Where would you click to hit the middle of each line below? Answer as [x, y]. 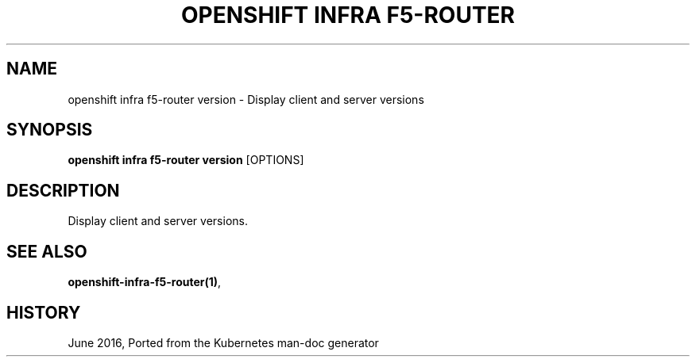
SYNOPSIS [50, 130]
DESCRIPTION [63, 190]
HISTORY [44, 312]
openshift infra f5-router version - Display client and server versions [246, 99]
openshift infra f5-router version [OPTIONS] [186, 160]
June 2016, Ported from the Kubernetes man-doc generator [223, 342]
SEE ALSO [47, 251]
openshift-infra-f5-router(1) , [145, 282]
